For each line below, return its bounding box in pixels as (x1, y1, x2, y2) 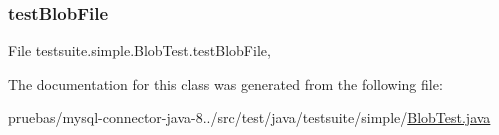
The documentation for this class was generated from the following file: (8, 73, 443, 94)
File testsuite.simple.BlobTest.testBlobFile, (8, 40, 271, 61)
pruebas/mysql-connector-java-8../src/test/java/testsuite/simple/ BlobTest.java (8, 107, 491, 128)
